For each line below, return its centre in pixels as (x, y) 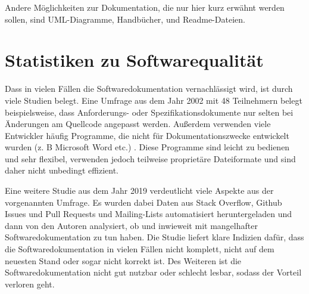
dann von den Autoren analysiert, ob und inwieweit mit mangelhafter (131, 225)
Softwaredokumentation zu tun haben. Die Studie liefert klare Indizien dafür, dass (154, 237)
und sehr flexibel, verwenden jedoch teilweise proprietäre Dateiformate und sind (150, 158)
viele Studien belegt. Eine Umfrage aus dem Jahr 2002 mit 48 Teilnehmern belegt (154, 100)
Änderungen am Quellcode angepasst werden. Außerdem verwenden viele (138, 124)
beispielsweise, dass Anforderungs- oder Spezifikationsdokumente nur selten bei (149, 112)
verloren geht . (30, 284)
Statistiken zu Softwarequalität (134, 60)
